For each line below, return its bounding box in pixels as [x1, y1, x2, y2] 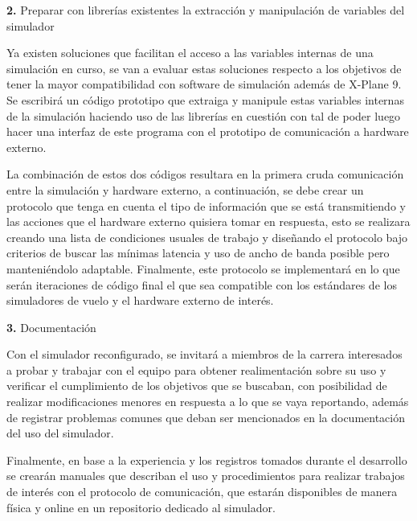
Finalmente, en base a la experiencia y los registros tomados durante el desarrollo [6, 451, 407, 468]
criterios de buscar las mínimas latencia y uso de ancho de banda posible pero [6, 244, 390, 261]
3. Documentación [6, 318, 96, 335]
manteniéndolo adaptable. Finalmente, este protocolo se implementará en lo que [6, 260, 400, 277]
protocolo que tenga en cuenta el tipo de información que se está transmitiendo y [6, 197, 406, 214]
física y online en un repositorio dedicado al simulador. [6, 498, 276, 515]
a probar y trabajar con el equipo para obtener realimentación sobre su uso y [6, 361, 386, 378]
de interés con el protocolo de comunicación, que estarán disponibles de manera [6, 483, 398, 500]
